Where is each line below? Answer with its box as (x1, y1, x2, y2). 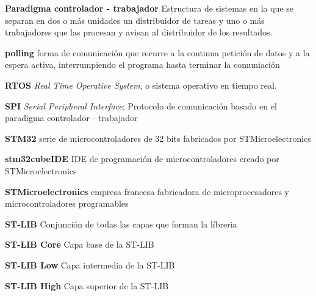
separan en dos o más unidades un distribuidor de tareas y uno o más (5, 13, 265, 26)
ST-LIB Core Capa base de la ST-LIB (5, 238, 154, 251)
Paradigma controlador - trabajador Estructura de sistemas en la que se (5, 2, 293, 14)
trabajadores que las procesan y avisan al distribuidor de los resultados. (5, 26, 273, 39)
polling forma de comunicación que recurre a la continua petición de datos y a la (5, 46, 310, 59)
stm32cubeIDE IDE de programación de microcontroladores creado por (5, 152, 279, 165)
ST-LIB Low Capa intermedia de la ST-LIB (5, 258, 175, 271)
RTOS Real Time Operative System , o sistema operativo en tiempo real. (5, 78, 277, 91)
